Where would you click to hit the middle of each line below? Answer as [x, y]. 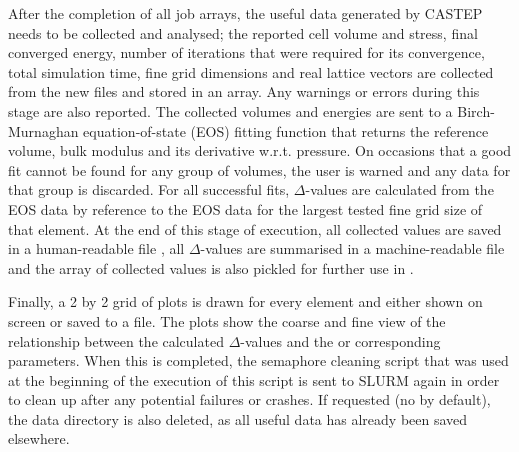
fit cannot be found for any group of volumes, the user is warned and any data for [259, 169]
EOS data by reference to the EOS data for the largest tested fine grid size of [245, 208]
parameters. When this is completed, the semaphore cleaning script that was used [258, 360]
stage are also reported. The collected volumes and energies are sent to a [230, 110]
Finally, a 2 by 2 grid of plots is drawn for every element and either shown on [245, 301]
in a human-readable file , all [96, 248]
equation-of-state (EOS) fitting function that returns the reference [286, 130]
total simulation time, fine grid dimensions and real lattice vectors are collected [251, 71]
